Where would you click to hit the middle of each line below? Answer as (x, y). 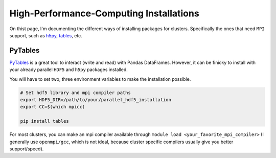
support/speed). (27, 149)
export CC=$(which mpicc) (53, 107)
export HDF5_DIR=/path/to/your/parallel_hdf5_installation (96, 100)
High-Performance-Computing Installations (104, 13)
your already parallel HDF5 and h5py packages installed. (68, 70)
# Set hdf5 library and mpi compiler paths (76, 93)
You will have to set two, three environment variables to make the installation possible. (100, 79)
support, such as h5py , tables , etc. (46, 35)
